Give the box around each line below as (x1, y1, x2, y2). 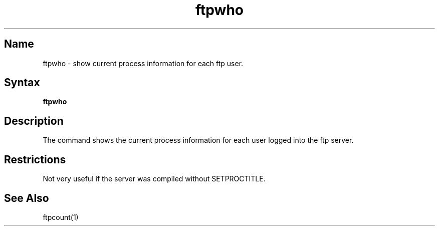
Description (4, 114, 64, 127)
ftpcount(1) (43, 212, 79, 221)
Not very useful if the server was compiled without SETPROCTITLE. (43, 174, 266, 183)
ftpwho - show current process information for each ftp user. (43, 59, 244, 68)
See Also (4, 191, 49, 204)
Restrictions (4, 153, 66, 166)
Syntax (4, 76, 40, 89)
